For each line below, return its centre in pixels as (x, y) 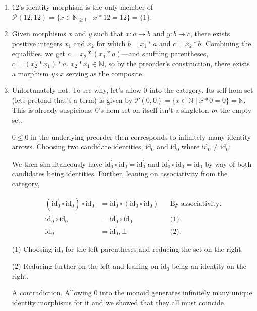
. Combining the (226, 43)
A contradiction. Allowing (52, 293)
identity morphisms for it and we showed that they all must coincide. (119, 302)
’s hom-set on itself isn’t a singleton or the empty (175, 110)
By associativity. (196, 204)
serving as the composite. (105, 73)
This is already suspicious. (53, 110)
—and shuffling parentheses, (165, 53)
